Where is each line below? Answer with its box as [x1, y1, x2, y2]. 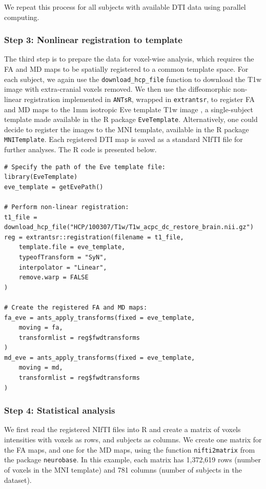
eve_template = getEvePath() [4, 183, 104, 191]
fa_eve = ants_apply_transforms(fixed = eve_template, [4, 314, 195, 321]
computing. [4, 11, 39, 22]
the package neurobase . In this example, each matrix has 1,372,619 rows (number [4, 454, 261, 465]
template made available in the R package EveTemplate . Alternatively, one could [4, 114, 258, 125]
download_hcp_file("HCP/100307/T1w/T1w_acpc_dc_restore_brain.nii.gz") [4, 223, 254, 231]
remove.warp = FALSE [18, 274, 89, 281]
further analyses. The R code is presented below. [4, 144, 157, 154]
